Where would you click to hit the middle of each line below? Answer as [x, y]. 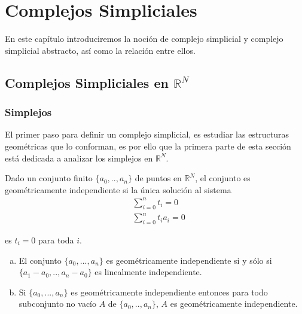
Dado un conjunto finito [49, 178]
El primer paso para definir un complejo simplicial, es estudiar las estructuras [147, 134]
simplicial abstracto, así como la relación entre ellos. [100, 50]
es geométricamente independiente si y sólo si [189, 260]
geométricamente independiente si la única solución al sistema [118, 189]
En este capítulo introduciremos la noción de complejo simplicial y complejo [144, 39]
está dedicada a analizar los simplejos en [79, 158]
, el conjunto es [223, 178]
